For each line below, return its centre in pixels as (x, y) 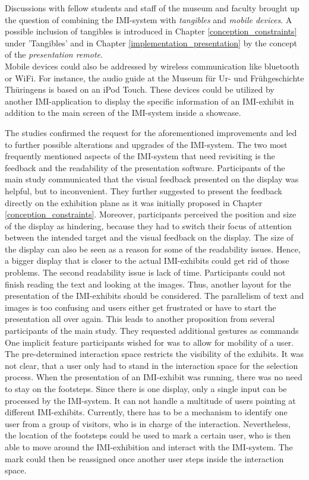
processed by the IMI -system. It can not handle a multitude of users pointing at (150, 400)
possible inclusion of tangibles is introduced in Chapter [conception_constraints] (151, 31)
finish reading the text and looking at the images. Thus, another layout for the (148, 284)
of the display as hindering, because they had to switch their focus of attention (148, 225)
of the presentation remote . (54, 54)
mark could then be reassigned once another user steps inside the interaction (144, 458)
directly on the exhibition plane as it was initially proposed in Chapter (134, 202)
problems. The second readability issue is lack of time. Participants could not (145, 272)
